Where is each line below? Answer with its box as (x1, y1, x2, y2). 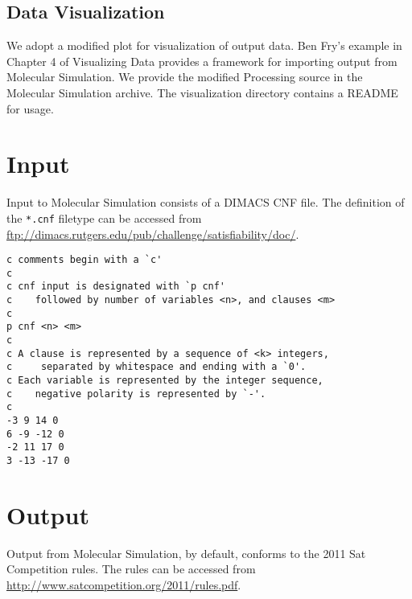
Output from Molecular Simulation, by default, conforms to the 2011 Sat (6, 544, 366, 561)
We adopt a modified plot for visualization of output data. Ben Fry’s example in (6, 37, 402, 54)
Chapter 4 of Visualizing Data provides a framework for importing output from (6, 52, 398, 69)
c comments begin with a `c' (6, 254, 163, 266)
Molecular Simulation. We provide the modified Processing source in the (6, 68, 363, 85)
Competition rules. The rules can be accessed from (6, 560, 256, 577)
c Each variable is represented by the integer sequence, (6, 375, 323, 387)
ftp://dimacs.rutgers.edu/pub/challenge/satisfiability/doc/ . (6, 225, 299, 242)
